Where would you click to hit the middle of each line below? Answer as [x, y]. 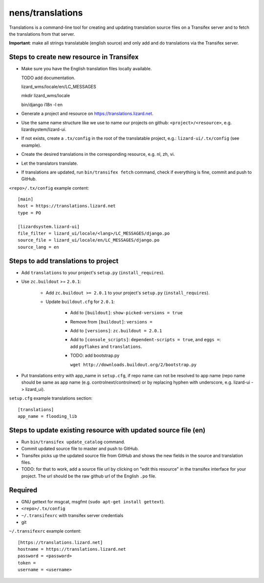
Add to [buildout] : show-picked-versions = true [126, 313]
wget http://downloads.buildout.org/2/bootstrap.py [133, 365]
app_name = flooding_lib [47, 416]
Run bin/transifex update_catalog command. [73, 442]
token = [27, 563]
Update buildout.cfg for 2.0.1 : [80, 302]
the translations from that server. [42, 34]
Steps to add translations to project [64, 261]
